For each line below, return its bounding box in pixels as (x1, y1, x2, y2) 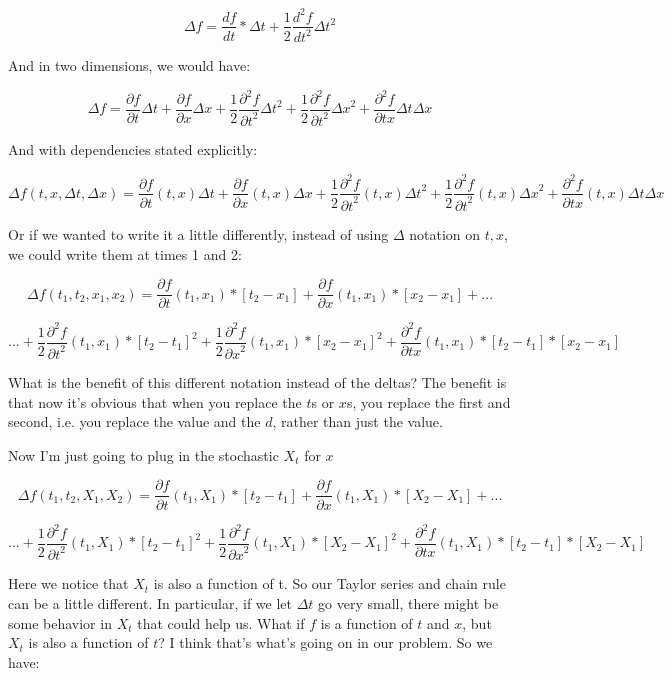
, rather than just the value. (272, 411, 443, 432)
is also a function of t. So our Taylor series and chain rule (153, 573, 506, 594)
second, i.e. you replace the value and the (8, 411, 261, 432)
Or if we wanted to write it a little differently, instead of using (8, 223, 389, 244)
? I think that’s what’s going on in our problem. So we (158, 632, 493, 653)
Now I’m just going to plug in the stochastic (8, 444, 279, 465)
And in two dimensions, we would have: (8, 54, 251, 75)
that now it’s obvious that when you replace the (8, 391, 302, 412)
